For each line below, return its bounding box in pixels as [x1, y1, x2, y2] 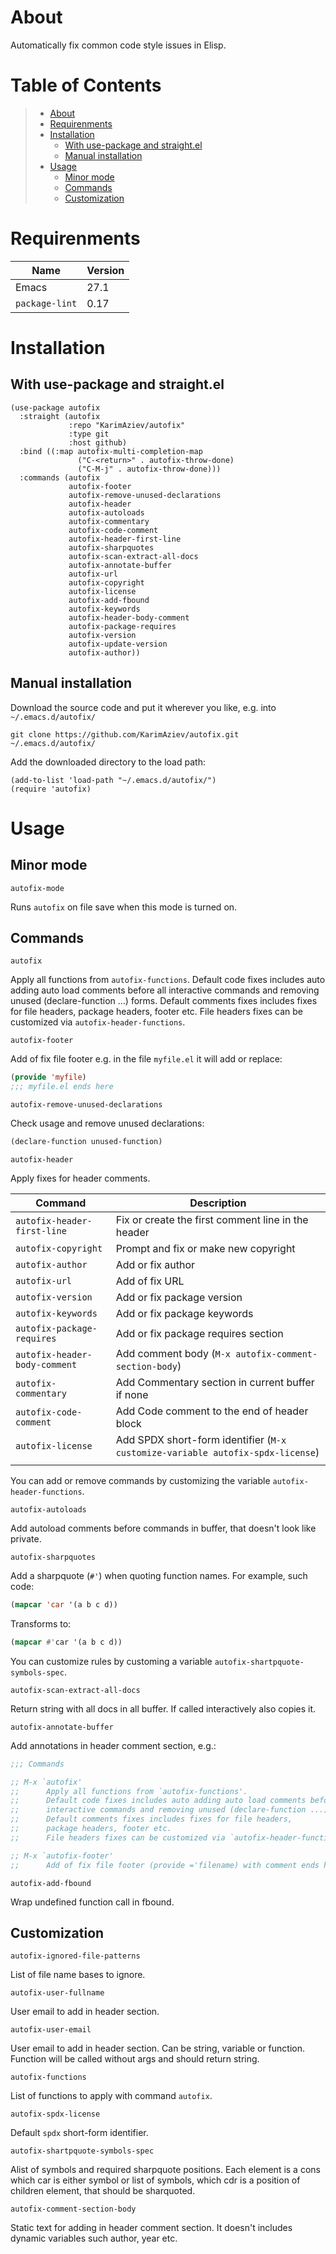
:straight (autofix [19, 411, 101, 421]
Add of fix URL [115, 1274, 185, 1288]
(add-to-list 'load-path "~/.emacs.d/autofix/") [10, 775, 217, 785]
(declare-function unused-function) [10, 1137, 163, 1147]
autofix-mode [10, 883, 65, 893]
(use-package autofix [10, 402, 101, 413]
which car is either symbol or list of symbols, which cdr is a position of [10, 2174, 301, 2186]
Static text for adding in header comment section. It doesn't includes [10, 2222, 293, 2234]
